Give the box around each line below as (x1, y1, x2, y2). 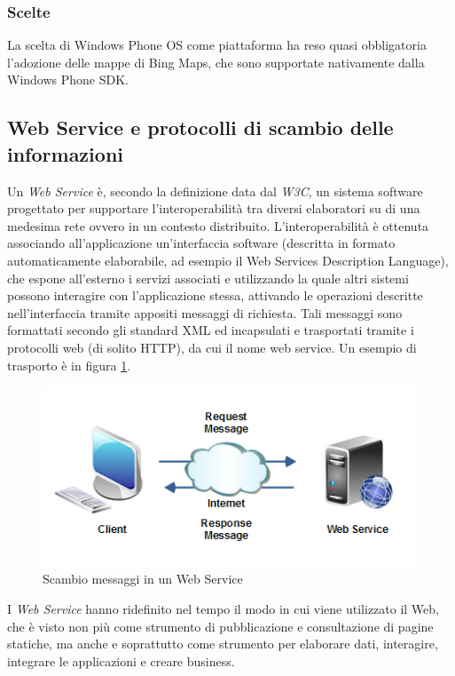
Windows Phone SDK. (7, 70, 129, 89)
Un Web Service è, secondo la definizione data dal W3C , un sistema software (7, 181, 423, 200)
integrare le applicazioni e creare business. (7, 651, 235, 670)
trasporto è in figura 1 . (7, 355, 131, 374)
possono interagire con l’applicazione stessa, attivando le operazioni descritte (7, 286, 423, 305)
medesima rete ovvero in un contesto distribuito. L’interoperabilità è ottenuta (7, 216, 429, 235)
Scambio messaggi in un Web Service (43, 569, 243, 588)
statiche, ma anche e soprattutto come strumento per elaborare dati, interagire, (7, 634, 438, 653)
